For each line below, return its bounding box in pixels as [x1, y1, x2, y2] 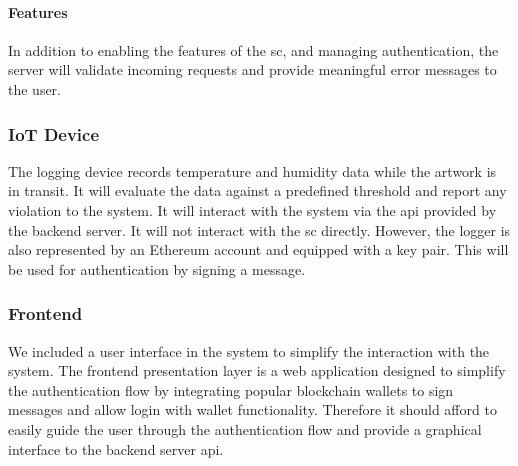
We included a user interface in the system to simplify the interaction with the [8, 340, 490, 361]
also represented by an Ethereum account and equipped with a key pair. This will [8, 239, 509, 260]
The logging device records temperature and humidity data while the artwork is [8, 160, 497, 181]
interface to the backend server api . [8, 438, 224, 459]
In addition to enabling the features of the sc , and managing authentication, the [8, 39, 499, 60]
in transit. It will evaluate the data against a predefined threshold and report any [8, 180, 507, 201]
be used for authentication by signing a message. [8, 258, 306, 279]
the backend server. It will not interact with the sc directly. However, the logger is [8, 219, 511, 240]
